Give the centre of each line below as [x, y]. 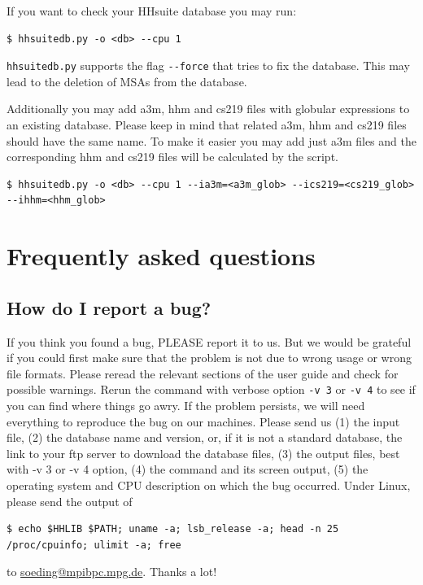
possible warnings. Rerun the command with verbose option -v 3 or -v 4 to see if [211, 389]
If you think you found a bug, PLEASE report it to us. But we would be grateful [209, 341]
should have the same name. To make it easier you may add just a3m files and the [211, 140]
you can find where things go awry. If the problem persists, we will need [186, 406]
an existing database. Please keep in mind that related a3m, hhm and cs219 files [207, 125]
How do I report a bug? [109, 307]
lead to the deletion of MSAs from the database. [127, 81]
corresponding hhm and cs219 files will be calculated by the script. [172, 157]
